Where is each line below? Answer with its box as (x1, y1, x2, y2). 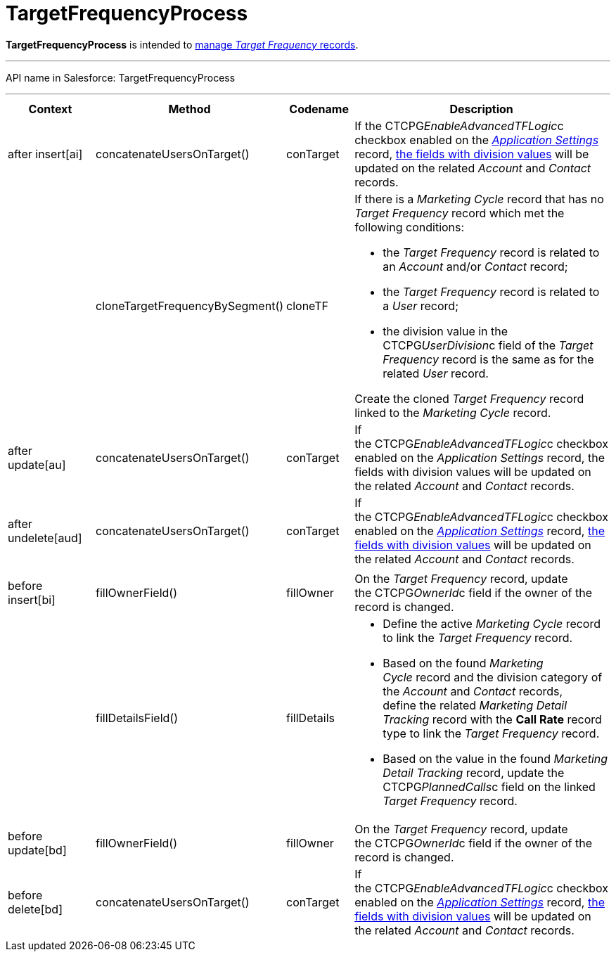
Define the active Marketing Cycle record (383, 616, 601, 631)
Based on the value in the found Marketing (383, 751, 608, 766)
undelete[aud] (8, 530, 82, 545)
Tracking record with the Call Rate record (383, 712, 602, 726)
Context (28, 101, 72, 116)
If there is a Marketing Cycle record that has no (354, 191, 604, 206)
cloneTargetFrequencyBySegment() (96, 298, 284, 313)
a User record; (383, 298, 458, 313)
